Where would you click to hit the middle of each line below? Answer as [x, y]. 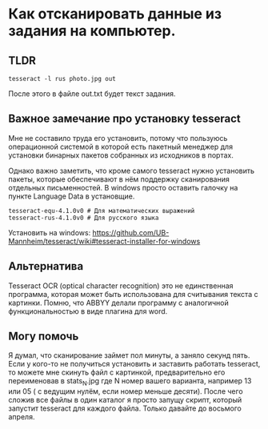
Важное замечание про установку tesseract [125, 119]
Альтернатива [46, 266]
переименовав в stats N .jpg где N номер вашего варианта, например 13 [130, 382]
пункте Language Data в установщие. [72, 196]
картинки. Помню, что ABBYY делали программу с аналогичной [119, 303]
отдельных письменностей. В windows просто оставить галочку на [123, 187]
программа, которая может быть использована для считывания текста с [133, 294]
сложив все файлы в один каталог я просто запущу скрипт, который [125, 400]
